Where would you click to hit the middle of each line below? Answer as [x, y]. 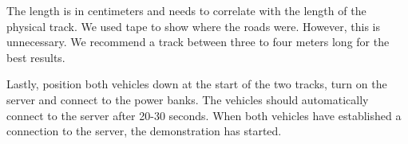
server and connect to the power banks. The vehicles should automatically [188, 99]
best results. [36, 57]
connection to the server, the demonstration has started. [144, 131]
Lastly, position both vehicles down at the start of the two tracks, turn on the [197, 84]
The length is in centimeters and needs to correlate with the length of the [186, 10]
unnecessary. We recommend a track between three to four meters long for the [198, 42]
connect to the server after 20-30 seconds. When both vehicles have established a [204, 115]
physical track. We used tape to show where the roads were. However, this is [194, 26]
